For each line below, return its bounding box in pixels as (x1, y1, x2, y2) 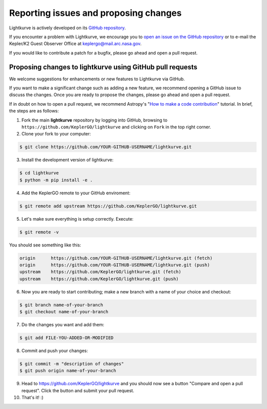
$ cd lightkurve (19, 170, 59, 176)
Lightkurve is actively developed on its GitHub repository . (9, 25, 126, 31)
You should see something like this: (9, 242, 82, 248)
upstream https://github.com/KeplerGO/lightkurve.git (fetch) (19, 269, 181, 275)
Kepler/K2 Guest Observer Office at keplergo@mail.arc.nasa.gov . (9, 41, 142, 47)
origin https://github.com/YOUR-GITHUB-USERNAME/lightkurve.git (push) (19, 262, 210, 268)
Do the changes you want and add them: (21, 322, 105, 328)
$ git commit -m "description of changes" (19, 361, 124, 367)
